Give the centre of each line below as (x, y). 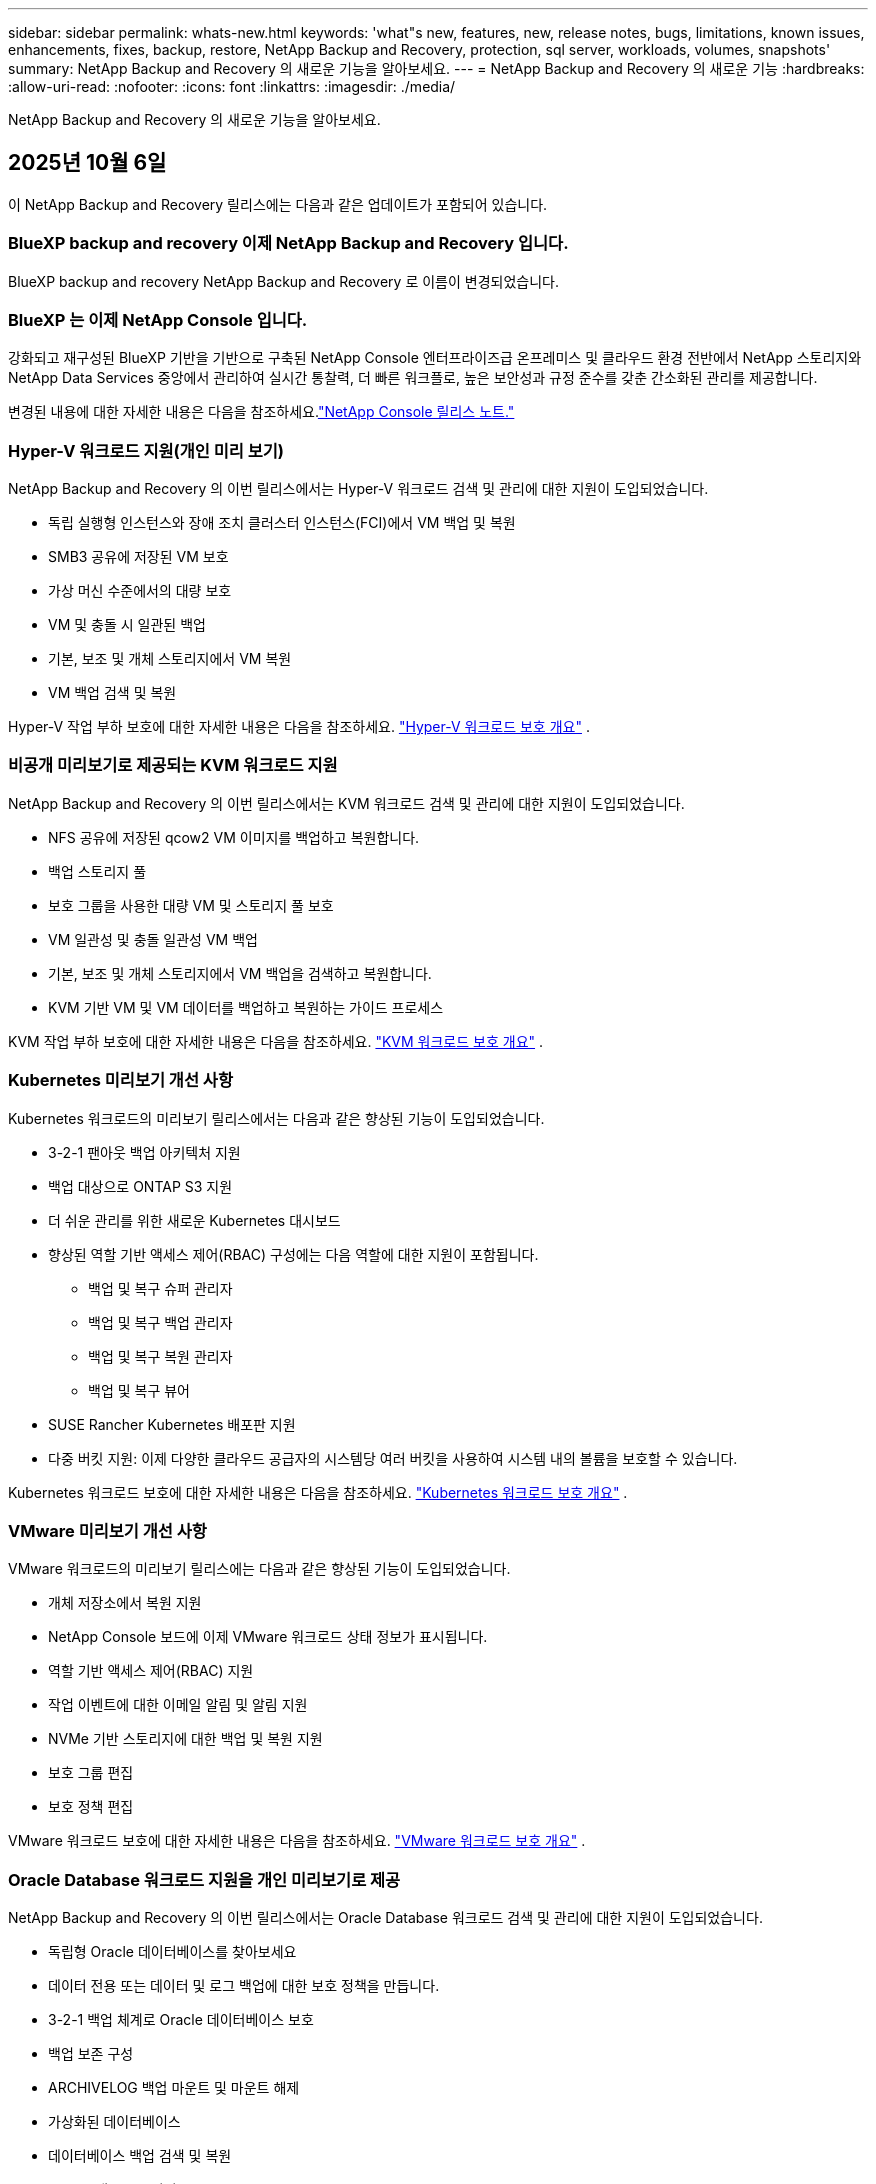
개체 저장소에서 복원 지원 (125, 1603)
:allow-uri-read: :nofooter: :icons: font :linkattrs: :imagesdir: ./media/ (232, 86)
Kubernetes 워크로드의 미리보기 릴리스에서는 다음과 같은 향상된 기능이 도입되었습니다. (276, 1118)
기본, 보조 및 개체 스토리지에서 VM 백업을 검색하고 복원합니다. (240, 973)
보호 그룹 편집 (91, 1773)
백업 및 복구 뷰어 (139, 1390)
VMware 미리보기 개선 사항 (107, 1530)
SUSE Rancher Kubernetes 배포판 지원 (172, 1424)
